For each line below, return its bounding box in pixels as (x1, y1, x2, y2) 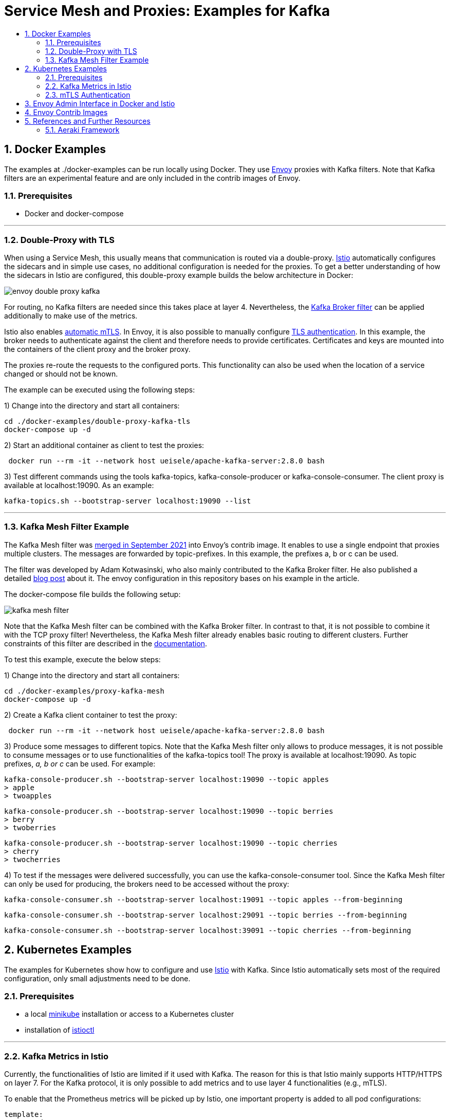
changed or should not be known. (4, 369, 118, 379)
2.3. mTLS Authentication (45, 90, 130, 99)
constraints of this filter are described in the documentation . (4, 639, 208, 648)
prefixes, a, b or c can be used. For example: (4, 759, 156, 768)
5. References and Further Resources (25, 116, 151, 125)
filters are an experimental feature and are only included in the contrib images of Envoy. (4, 173, 301, 182)
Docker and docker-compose (25, 209, 124, 218)
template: (4, 1110, 43, 1119)
